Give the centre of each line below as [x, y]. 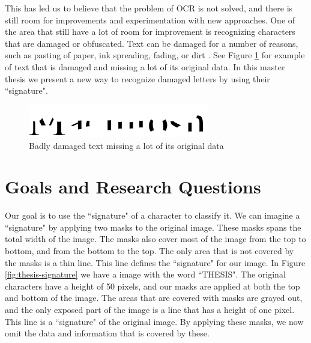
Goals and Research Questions [133, 187]
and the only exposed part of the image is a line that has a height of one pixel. [150, 309]
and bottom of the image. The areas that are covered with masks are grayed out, [154, 298]
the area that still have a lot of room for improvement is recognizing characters [150, 32]
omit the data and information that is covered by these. [107, 333]
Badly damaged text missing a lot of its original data [126, 145]
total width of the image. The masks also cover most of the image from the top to [155, 239]
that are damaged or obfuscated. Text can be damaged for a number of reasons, [152, 43]
